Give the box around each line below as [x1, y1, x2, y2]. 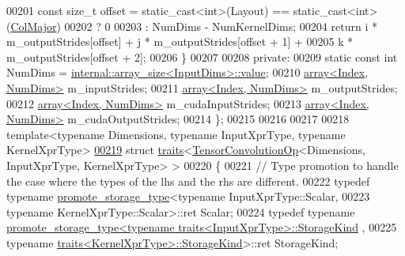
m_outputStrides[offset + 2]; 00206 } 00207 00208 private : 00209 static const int [6, 48, 398, 65]
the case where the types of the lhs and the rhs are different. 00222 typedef [6, 172, 370, 189]
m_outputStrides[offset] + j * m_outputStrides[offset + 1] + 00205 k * [6, 33, 354, 50]
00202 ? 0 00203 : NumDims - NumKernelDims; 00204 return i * [64, 17, 377, 34]
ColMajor [10, 17, 57, 34]
